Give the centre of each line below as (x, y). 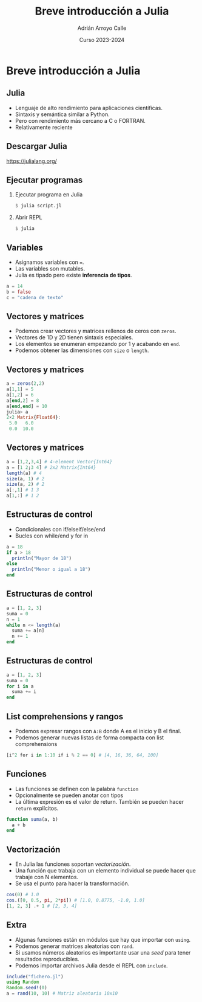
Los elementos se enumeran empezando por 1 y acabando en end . (98, 344)
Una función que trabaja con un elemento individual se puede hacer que (105, 871)
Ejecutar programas (45, 180)
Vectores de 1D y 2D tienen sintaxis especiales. (74, 337)
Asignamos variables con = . (49, 262)
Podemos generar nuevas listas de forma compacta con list (89, 738)
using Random (23, 982)
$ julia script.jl (38, 206)
